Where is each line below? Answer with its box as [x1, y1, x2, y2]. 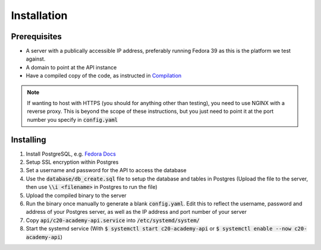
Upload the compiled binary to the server [26, 192, 127, 199]
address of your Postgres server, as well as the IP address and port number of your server [26, 208, 247, 216]
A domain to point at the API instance [26, 64, 117, 71]
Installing [11, 134, 47, 145]
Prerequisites [11, 31, 62, 42]
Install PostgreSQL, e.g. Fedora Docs [26, 150, 116, 157]
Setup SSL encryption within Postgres [26, 159, 119, 166]
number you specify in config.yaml [27, 116, 118, 123]
